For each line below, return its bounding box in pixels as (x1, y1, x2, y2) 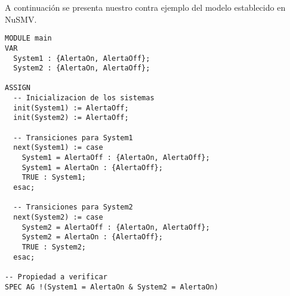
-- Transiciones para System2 (13, 203, 133, 212)
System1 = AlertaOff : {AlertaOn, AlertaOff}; (21, 153, 210, 162)
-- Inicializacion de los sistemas (13, 94, 155, 103)
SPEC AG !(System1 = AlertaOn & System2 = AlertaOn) (5, 282, 218, 291)
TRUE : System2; (21, 242, 87, 251)
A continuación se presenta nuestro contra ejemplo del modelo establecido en (5, 1, 286, 13)
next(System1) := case (13, 143, 103, 152)
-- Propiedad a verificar (5, 272, 107, 281)
